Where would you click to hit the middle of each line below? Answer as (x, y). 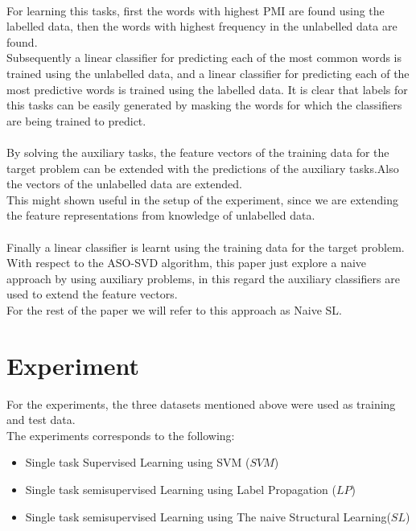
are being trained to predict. (76, 120)
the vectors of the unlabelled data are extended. (124, 184)
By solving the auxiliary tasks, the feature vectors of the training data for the (198, 152)
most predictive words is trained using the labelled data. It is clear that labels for (207, 89)
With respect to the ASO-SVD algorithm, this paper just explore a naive (187, 263)
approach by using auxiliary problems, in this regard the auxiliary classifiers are (203, 278)
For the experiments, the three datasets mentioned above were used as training (201, 403)
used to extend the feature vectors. (92, 294)
